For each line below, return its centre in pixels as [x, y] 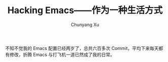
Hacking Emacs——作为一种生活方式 [85, 10]
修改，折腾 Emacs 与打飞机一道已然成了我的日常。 [62, 54]
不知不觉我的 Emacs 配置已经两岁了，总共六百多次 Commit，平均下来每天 [82, 48]
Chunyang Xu [85, 24]
